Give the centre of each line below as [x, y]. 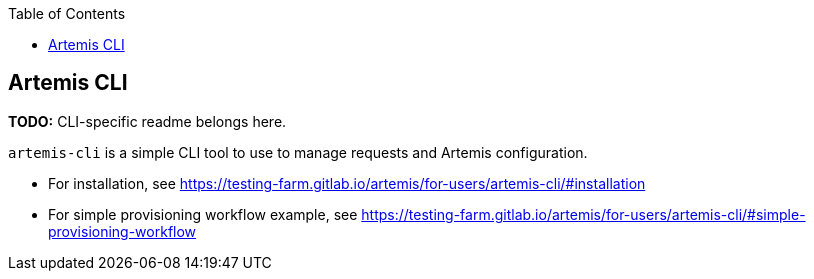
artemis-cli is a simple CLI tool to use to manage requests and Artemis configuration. [298, 152]
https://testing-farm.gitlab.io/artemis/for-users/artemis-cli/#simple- [583, 214]
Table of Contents [67, 13]
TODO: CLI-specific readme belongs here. [147, 121]
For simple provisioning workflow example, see [203, 214]
